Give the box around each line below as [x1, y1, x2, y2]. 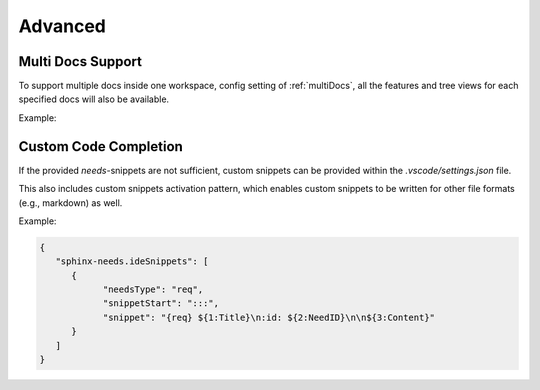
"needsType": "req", [102, 284, 204, 295]
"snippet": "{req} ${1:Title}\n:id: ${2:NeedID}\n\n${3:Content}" [102, 311, 435, 323]
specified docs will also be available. [18, 93, 170, 105]
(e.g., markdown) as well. [18, 196, 123, 209]
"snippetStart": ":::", [102, 298, 220, 309]
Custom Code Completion [18, 138, 184, 155]
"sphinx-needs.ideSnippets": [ [55, 256, 209, 267]
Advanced [18, 15, 107, 37]
